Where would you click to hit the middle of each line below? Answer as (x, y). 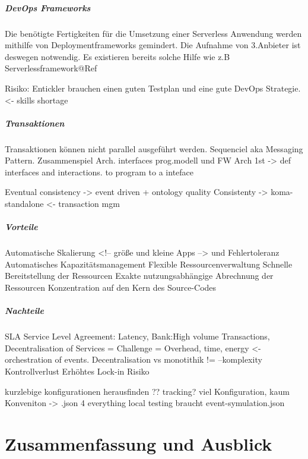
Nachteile (24, 311)
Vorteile (21, 227)
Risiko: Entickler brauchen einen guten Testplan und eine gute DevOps (134, 88)
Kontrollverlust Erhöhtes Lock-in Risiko (77, 371)
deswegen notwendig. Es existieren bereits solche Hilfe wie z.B (118, 56)
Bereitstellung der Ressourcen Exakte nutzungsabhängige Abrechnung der (139, 276)
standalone (24, 204)
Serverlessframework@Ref (51, 68)
